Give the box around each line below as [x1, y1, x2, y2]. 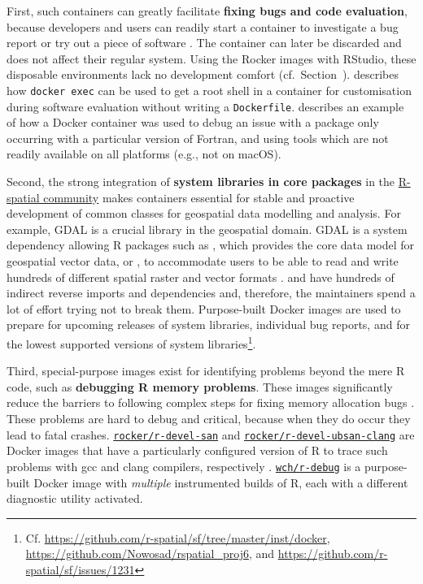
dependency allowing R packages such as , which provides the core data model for [7, 236, 415, 253]
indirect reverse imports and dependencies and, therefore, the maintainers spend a [7, 284, 416, 301]
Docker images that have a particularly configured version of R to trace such [7, 442, 388, 459]
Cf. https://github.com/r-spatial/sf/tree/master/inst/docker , [25, 529, 330, 546]
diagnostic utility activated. [7, 490, 143, 507]
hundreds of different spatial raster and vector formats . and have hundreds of [7, 268, 395, 285]
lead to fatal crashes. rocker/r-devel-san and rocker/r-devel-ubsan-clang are [7, 426, 415, 443]
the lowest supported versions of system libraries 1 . [7, 333, 256, 352]
